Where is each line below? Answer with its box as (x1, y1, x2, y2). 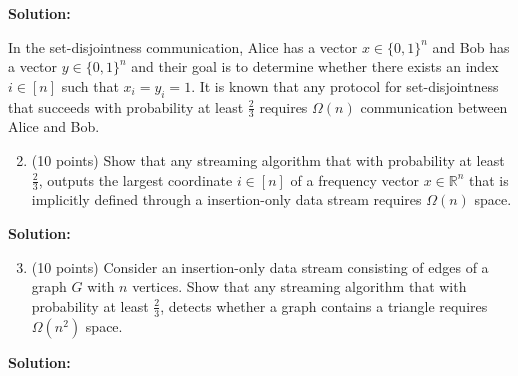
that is (469, 169, 509, 190)
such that (61, 75, 119, 96)
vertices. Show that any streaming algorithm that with (132, 276, 467, 297)
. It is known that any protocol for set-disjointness (191, 75, 499, 96)
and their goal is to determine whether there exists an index (131, 56, 499, 77)
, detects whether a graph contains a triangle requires (160, 295, 488, 316)
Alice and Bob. (8, 116, 100, 137)
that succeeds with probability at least (8, 96, 244, 117)
